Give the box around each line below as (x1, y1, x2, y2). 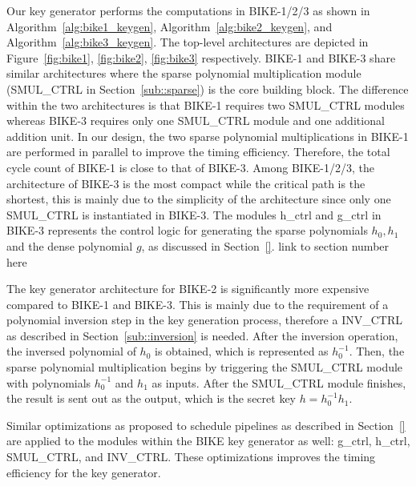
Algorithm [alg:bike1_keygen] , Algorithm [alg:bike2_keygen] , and (6, 18, 333, 34)
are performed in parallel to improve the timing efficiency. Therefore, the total (6, 143, 390, 160)
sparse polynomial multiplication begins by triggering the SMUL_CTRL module (6, 359, 403, 376)
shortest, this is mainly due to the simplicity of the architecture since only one (6, 191, 391, 207)
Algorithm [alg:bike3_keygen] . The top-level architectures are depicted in (6, 34, 369, 50)
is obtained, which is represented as (155, 343, 329, 359)
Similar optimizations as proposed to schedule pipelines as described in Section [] (6, 416, 406, 433)
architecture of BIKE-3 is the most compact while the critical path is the (6, 175, 366, 191)
